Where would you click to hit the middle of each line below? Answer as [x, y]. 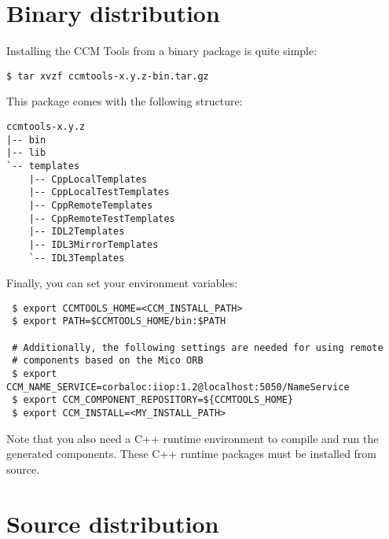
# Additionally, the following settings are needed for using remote [198, 347]
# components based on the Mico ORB [108, 361]
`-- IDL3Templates [77, 258]
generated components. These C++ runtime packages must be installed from [192, 454]
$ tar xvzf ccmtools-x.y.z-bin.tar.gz [108, 76]
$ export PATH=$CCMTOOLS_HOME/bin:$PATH [119, 321]
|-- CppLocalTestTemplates [99, 192]
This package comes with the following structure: [125, 101]
